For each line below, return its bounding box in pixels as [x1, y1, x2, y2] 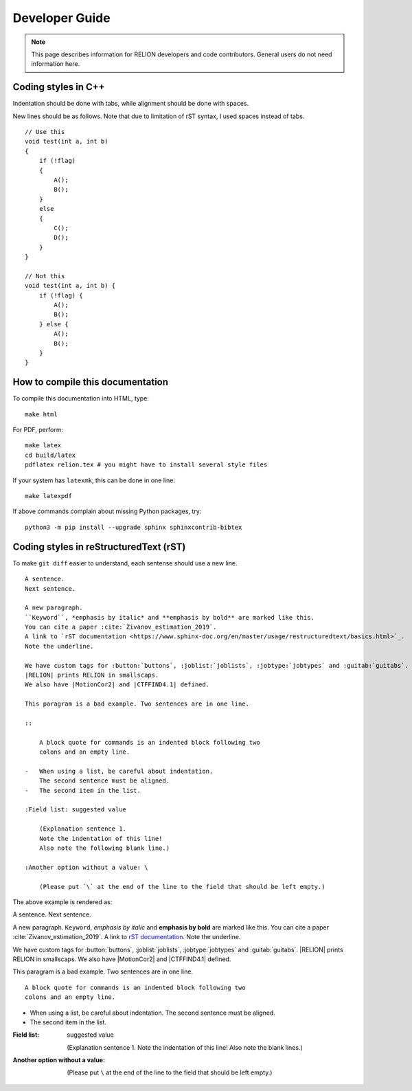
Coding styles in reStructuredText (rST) [12, 541, 186, 552]
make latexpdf [25, 492, 72, 500]
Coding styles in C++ [12, 81, 105, 93]
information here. [31, 60, 80, 68]
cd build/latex [25, 451, 76, 459]
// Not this [25, 272, 65, 280]
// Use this [25, 128, 65, 136]
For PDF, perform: [12, 426, 64, 434]
